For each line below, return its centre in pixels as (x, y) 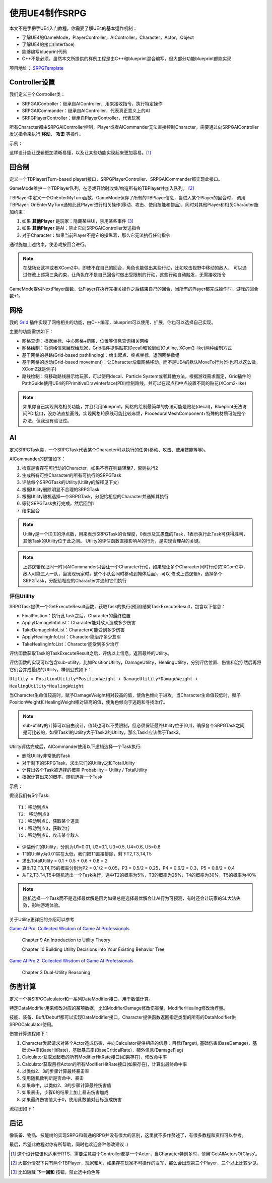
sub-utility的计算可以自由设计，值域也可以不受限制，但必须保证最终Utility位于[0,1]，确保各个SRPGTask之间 (134, 725)
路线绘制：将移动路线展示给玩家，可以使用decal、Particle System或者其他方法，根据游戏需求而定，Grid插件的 (137, 376)
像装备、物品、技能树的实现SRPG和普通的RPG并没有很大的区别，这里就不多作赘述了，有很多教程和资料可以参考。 (128, 1135)
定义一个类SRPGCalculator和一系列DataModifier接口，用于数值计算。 (81, 999)
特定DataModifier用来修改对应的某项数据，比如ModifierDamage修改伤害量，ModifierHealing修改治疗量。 (118, 1008)
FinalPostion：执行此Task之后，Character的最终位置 (76, 616)
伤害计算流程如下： (29, 1034)
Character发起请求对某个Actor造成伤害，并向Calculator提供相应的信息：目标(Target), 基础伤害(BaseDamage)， (137, 1043)
